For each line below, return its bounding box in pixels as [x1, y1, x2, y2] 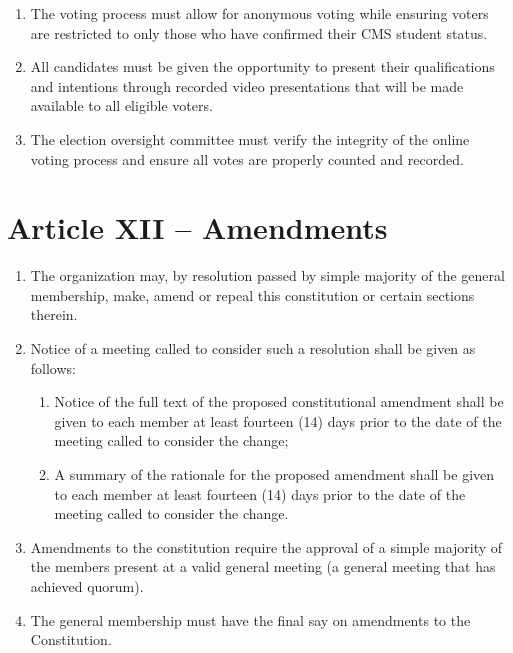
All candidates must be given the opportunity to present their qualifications [30, 56, 495, 77]
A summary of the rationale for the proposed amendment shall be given [54, 464, 495, 485]
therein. [30, 304, 78, 325]
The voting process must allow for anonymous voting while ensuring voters [30, 3, 489, 23]
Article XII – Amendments [7, 207, 388, 248]
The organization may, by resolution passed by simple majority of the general [30, 265, 505, 286]
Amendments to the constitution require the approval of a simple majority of [30, 536, 503, 557]
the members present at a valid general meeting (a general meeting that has [30, 556, 496, 577]
